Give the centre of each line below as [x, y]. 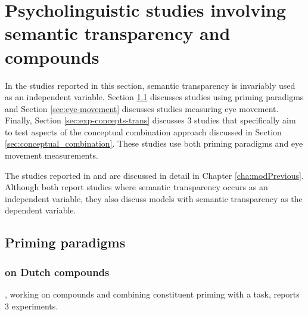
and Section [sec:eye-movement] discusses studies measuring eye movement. [142, 108]
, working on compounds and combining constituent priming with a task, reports [152, 294]
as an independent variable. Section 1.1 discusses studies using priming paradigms [154, 97]
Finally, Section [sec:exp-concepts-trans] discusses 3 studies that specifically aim [150, 120]
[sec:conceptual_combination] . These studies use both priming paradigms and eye [154, 143]
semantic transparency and [118, 33]
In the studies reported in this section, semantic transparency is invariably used [150, 85]
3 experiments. [32, 306]
